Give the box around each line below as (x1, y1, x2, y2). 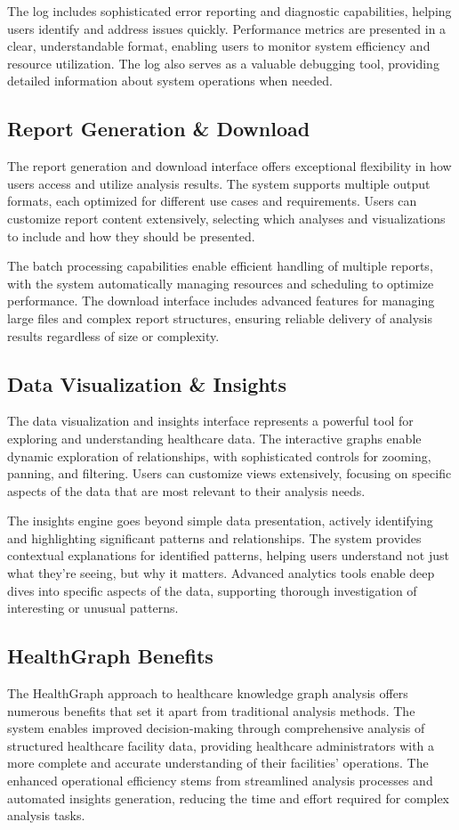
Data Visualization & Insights (7, 370, 286, 397)
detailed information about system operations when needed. (7, 71, 333, 90)
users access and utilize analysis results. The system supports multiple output (7, 174, 431, 192)
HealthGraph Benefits (7, 642, 213, 670)
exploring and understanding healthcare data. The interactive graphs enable (7, 428, 422, 447)
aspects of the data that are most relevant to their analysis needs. (7, 481, 366, 500)
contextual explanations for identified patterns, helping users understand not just (7, 546, 449, 565)
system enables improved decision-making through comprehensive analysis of (7, 719, 425, 737)
